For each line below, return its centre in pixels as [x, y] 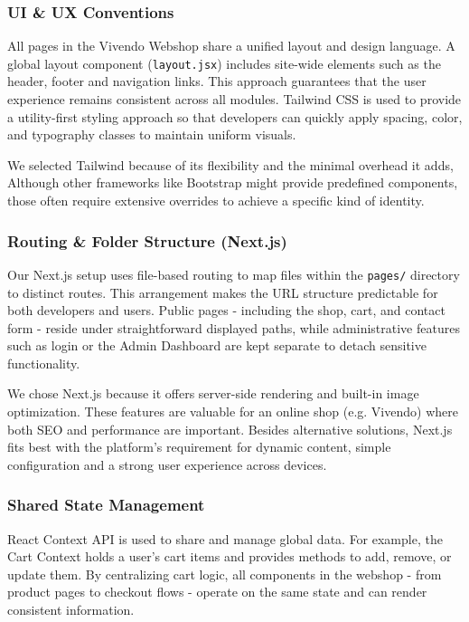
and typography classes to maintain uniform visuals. [152, 134]
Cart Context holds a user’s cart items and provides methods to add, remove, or [230, 556]
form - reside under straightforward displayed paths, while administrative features [234, 327]
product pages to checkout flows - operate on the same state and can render [217, 592]
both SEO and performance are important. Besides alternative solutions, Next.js [230, 429]
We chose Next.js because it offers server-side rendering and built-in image [213, 393]
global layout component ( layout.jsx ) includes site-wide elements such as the [224, 63]
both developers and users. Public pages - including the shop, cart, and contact [226, 310]
